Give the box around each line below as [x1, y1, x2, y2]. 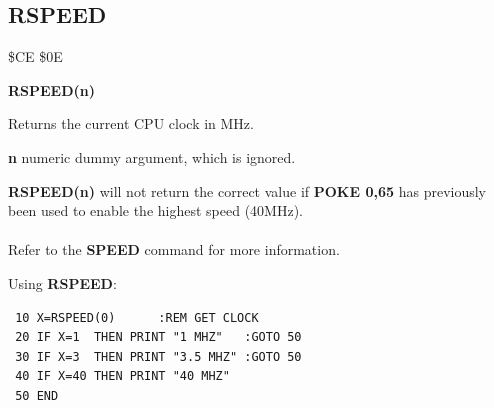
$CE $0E [8, 46, 63, 67]
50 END [15, 388, 59, 403]
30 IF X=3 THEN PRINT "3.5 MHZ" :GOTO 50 [15, 349, 302, 364]
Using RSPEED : [8, 272, 117, 293]
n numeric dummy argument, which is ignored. [8, 146, 296, 167]
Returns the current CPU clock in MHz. [8, 113, 254, 134]
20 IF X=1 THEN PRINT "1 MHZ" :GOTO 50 [15, 330, 302, 345]
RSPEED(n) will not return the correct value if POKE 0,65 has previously [8, 180, 486, 201]
